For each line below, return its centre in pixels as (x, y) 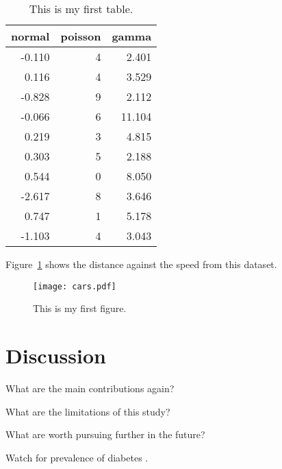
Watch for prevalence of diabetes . (77, 457)
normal (30, 36)
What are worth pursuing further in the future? (105, 434)
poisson (81, 36)
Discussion (56, 356)
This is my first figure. (80, 308)
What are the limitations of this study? (88, 411)
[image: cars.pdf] (75, 286)
